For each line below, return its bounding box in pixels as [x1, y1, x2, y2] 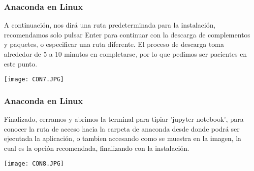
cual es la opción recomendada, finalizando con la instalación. [4, 142, 190, 153]
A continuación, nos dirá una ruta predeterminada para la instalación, [4, 20, 216, 30]
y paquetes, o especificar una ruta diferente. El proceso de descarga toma [4, 39, 224, 49]
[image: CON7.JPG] [4, 76, 64, 83]
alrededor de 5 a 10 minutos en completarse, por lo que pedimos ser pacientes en [4, 49, 247, 59]
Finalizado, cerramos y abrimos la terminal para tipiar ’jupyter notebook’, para [4, 114, 244, 124]
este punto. [4, 58, 37, 68]
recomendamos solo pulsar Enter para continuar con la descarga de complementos [4, 29, 251, 39]
